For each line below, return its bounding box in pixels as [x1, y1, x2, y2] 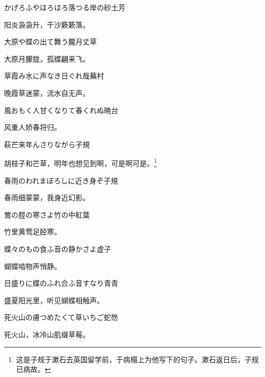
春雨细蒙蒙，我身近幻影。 [4, 192, 90, 203]
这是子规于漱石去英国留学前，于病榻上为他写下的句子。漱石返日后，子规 [16, 354, 259, 364]
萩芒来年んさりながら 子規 [4, 139, 90, 149]
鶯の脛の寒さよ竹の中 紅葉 [4, 209, 90, 220]
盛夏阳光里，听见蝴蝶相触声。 [4, 294, 104, 305]
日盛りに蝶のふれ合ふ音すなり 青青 [4, 278, 118, 288]
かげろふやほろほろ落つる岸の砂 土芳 [4, 2, 125, 12]
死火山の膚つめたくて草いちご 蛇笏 [4, 312, 118, 322]
